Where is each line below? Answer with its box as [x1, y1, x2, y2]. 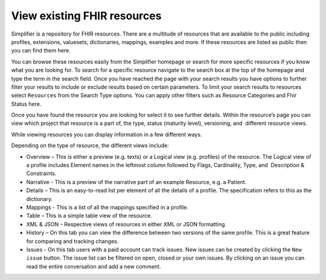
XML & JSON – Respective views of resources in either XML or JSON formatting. [26, 220, 226, 227]
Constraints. [26, 170, 57, 177]
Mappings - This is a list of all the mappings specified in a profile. [26, 203, 189, 211]
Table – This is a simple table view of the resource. [26, 212, 152, 220]
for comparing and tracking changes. [26, 237, 119, 244]
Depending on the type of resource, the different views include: [11, 142, 169, 149]
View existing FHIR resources [11, 9, 162, 22]
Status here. [11, 100, 42, 107]
